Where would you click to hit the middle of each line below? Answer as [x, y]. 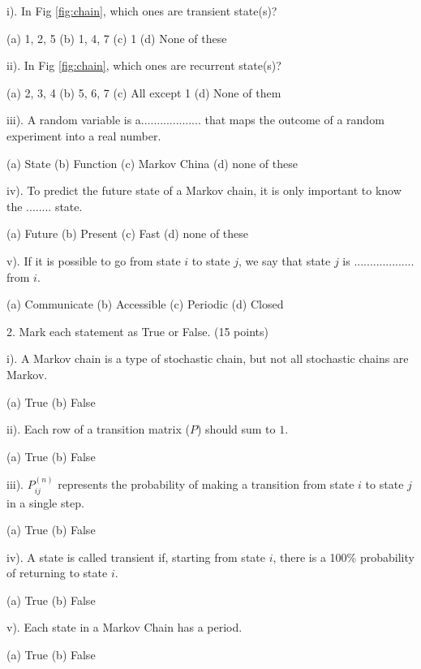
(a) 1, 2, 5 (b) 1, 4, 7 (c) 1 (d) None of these [117, 38]
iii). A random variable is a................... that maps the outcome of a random [195, 120]
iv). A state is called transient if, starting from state [136, 557]
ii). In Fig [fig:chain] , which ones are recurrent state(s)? [144, 65]
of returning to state [57, 573]
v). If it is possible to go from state [94, 260]
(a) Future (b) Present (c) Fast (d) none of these [128, 233]
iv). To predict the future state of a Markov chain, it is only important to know [204, 190]
